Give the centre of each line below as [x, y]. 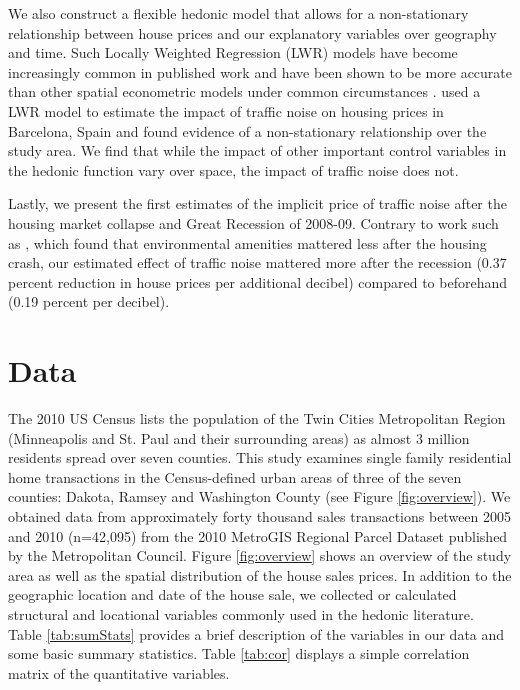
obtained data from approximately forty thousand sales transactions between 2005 [260, 516]
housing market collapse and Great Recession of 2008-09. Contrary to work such [253, 222]
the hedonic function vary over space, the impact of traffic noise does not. [233, 169]
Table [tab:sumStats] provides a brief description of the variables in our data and [256, 633]
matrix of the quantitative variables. [119, 672]
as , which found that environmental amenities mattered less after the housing [247, 242]
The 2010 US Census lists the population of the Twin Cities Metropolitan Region [257, 418]
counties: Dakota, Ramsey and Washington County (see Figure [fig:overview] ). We [259, 496]
